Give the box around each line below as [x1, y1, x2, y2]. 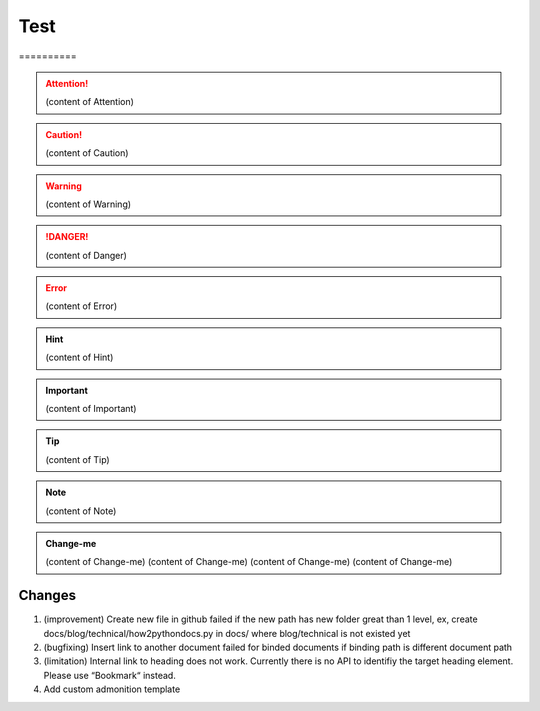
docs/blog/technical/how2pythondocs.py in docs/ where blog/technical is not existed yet [43, 627, 411, 639]
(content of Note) [45, 505, 117, 517]
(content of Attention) [45, 96, 135, 108]
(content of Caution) [45, 147, 129, 159]
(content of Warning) [45, 198, 132, 210]
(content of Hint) [45, 351, 114, 364]
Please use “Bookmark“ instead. [43, 669, 177, 681]
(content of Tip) [45, 453, 110, 465]
